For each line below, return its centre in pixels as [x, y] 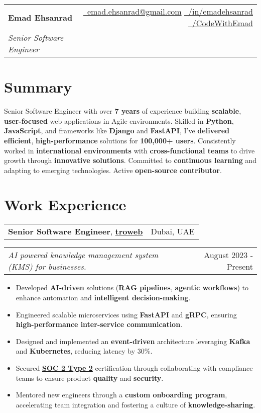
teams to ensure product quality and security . [90, 378]
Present [240, 267]
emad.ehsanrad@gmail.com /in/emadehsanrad [170, 11]
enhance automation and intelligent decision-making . [103, 297]
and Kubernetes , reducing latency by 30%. [84, 351]
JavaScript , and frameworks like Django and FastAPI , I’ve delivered [117, 131]
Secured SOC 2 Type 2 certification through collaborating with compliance [134, 367]
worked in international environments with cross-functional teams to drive [129, 150]
